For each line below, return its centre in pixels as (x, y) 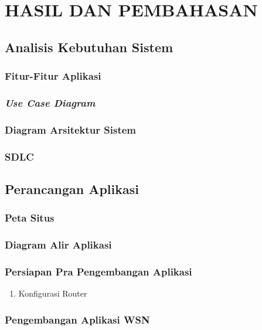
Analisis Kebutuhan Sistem (89, 47)
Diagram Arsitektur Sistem (71, 129)
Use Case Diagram (50, 102)
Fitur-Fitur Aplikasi (53, 76)
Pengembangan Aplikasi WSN (77, 319)
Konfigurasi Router (53, 293)
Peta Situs (30, 218)
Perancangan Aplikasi (72, 188)
